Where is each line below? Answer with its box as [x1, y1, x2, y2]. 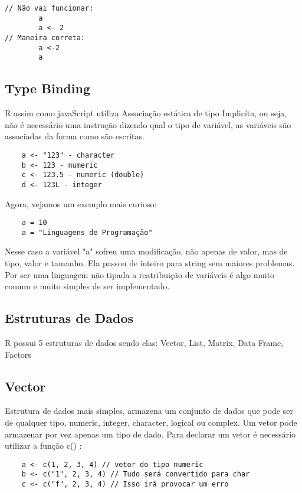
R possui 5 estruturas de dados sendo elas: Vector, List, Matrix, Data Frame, [5, 337, 284, 349]
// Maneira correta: [5, 33, 86, 42]
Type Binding [5, 79, 90, 97]
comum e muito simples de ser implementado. [5, 280, 170, 292]
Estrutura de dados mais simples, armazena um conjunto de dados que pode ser [5, 404, 293, 417]
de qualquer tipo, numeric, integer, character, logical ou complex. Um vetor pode [5, 416, 297, 429]
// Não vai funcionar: [5, 4, 94, 12]
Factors [5, 348, 31, 360]
